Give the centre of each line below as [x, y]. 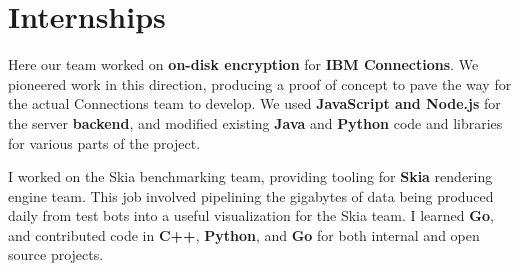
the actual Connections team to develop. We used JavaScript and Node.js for [254, 103]
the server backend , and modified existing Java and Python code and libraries [255, 122]
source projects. [56, 254]
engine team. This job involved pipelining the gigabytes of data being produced [251, 195]
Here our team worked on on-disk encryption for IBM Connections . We [243, 64]
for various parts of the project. [104, 142]
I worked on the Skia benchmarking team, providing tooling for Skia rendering [250, 176]
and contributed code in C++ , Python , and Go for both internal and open [244, 234]
